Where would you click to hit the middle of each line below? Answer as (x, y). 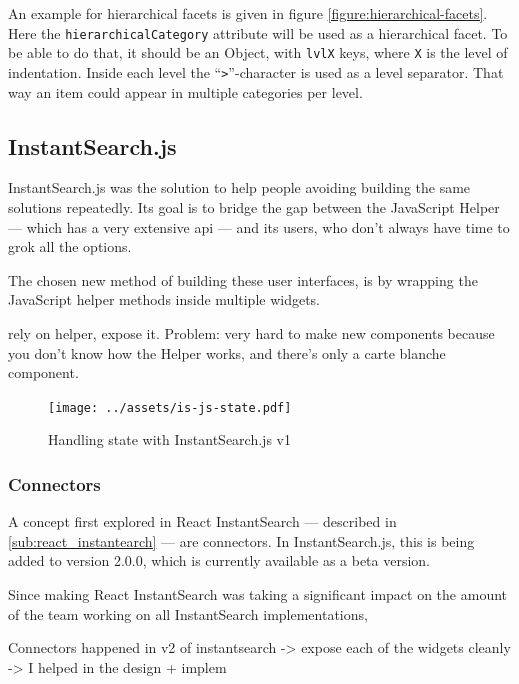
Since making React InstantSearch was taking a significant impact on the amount (257, 593)
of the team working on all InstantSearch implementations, (188, 613)
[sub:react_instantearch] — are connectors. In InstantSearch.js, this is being (241, 540)
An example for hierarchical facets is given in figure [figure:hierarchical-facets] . (248, 13)
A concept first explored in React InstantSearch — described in (202, 521)
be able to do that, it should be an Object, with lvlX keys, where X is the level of (258, 52)
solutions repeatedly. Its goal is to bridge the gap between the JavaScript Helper (254, 206)
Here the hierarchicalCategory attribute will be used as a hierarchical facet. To (258, 32)
